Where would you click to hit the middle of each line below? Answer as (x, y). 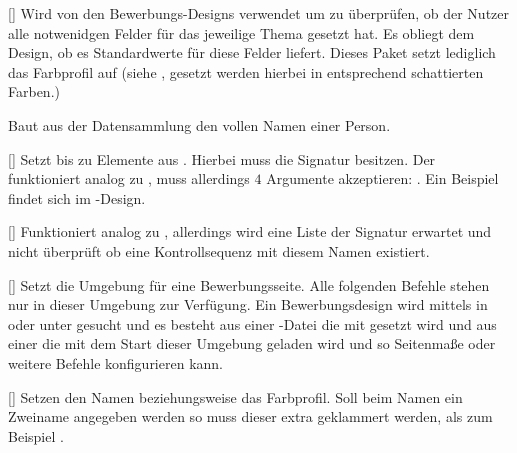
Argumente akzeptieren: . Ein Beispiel (382, 178)
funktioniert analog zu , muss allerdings (129, 178)
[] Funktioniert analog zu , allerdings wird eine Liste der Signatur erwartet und (250, 231)
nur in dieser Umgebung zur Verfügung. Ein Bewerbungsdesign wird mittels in (248, 304)
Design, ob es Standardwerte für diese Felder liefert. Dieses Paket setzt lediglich (252, 52)
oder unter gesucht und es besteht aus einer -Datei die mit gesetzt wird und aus (252, 323)
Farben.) (34, 91)
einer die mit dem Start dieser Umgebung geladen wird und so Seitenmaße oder (252, 343)
